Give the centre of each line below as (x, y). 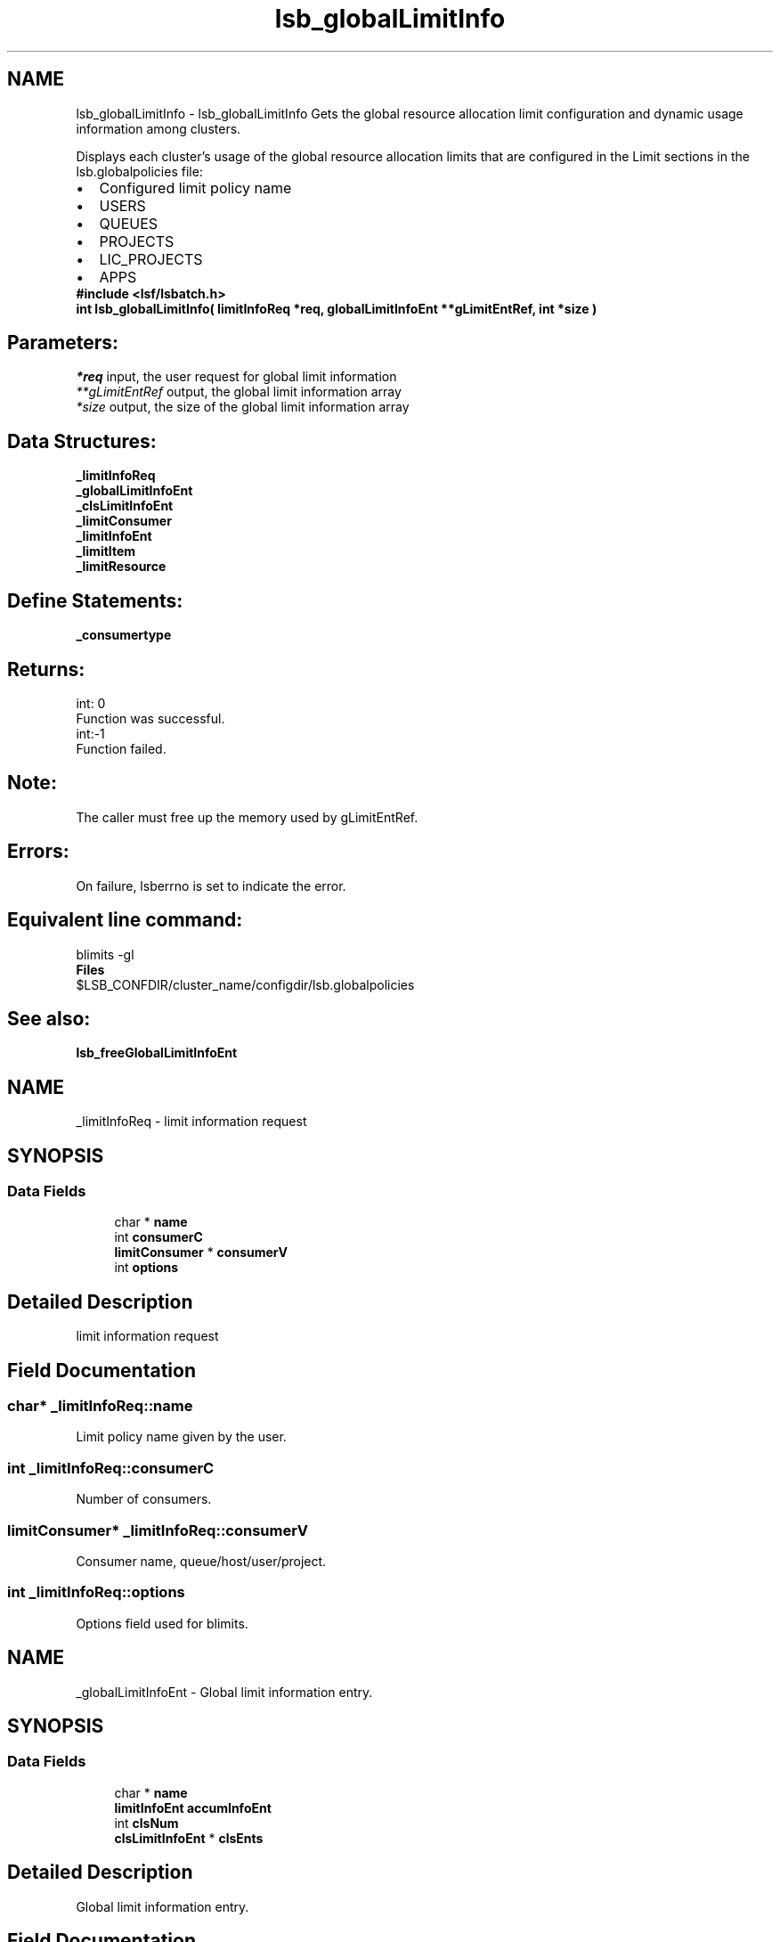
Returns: (46, 669)
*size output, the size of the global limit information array (243, 407)
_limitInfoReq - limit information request (191, 1122)
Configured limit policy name (195, 188)
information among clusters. (158, 128)
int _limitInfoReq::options (96, 1592)
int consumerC (158, 1237)
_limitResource (121, 567)
